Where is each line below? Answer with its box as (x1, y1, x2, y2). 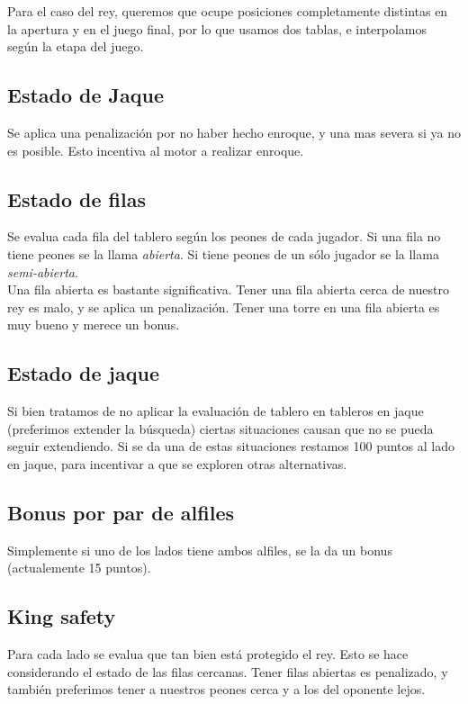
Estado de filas (7, 185, 146, 212)
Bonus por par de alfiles (7, 498, 234, 526)
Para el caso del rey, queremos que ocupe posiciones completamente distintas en (7, 2, 448, 20)
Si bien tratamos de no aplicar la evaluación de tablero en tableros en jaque (7, 402, 424, 420)
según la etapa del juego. (7, 37, 144, 56)
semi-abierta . (7, 262, 78, 281)
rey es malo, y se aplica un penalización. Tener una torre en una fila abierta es (7, 297, 440, 316)
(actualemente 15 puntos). (7, 558, 151, 577)
